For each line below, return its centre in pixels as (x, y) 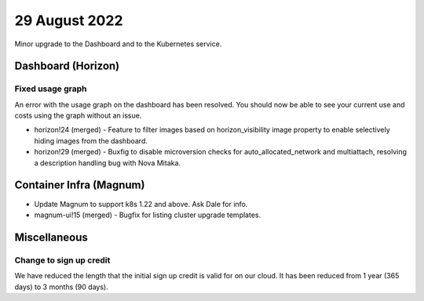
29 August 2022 (69, 20)
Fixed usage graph (51, 89)
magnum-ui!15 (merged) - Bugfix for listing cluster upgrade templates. (148, 215)
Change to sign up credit (62, 260)
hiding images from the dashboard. (91, 140)
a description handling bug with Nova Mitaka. (107, 163)
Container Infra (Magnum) (80, 185)
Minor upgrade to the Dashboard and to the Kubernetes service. (118, 44)
